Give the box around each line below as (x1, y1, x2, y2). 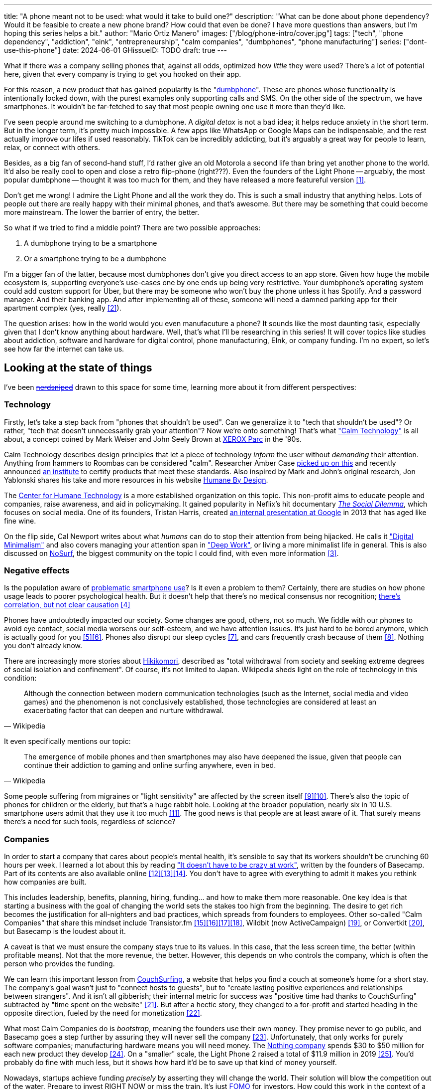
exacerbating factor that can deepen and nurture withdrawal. (24, 706, 224, 715)
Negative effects (4, 565, 70, 575)
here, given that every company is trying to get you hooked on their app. (4, 70, 241, 78)
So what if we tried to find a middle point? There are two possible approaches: (4, 223, 261, 232)
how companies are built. (4, 878, 87, 887)
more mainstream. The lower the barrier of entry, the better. (4, 208, 200, 216)
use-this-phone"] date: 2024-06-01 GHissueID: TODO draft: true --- (4, 46, 227, 54)
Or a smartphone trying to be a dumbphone (24, 254, 166, 263)
